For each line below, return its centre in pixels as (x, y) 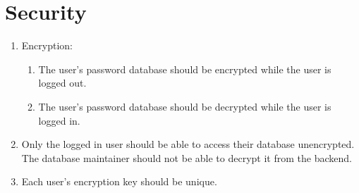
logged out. (62, 83)
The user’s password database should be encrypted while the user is (185, 69)
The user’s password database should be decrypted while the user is (185, 106)
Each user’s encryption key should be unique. (119, 181)
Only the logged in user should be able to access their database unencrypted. (188, 144)
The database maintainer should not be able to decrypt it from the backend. (187, 157)
